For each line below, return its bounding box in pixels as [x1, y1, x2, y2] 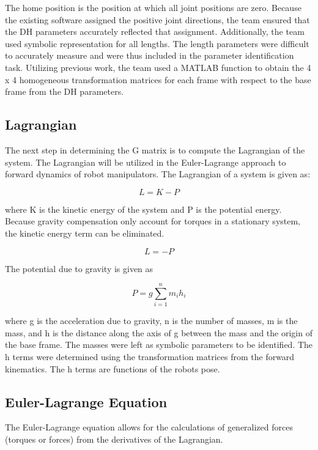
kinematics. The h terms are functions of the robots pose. [5, 362, 220, 375]
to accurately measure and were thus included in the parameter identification [5, 49, 294, 62]
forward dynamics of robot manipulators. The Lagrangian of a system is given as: [5, 168, 311, 180]
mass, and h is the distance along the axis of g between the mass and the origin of [5, 326, 312, 339]
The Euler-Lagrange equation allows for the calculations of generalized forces [5, 421, 293, 433]
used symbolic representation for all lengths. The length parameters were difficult [5, 37, 309, 50]
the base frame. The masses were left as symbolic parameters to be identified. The [5, 338, 313, 351]
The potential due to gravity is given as [5, 262, 153, 275]
